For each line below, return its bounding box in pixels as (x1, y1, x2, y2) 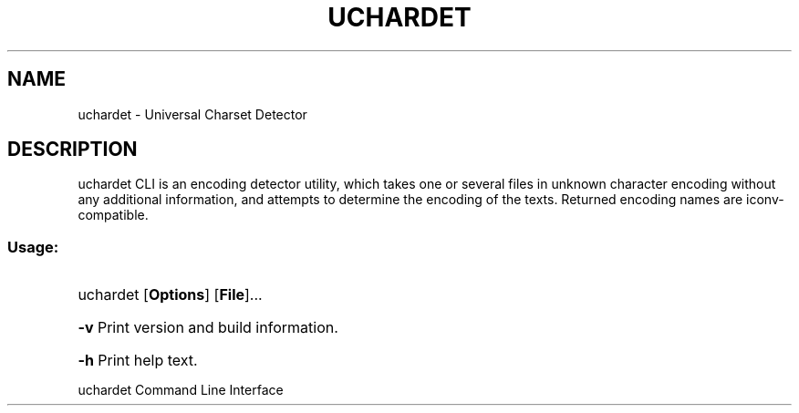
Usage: (7, 237, 59, 256)
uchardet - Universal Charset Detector (78, 106, 307, 122)
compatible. (78, 207, 149, 223)
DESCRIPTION (7, 138, 138, 161)
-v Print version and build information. (78, 318, 338, 337)
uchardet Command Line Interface (78, 382, 284, 398)
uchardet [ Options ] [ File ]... (78, 285, 263, 305)
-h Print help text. (78, 351, 198, 370)
